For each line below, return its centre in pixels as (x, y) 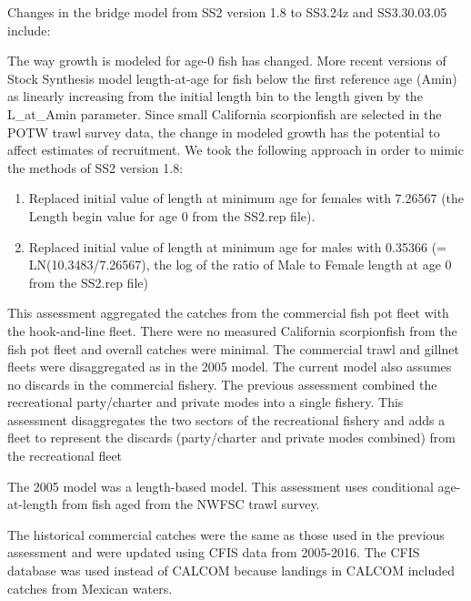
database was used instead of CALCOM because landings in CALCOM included (231, 570)
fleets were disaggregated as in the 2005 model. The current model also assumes (230, 367)
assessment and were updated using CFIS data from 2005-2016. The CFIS (214, 552)
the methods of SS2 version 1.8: (95, 167)
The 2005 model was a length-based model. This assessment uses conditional (220, 486)
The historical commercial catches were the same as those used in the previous (226, 534)
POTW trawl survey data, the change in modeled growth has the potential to (224, 132)
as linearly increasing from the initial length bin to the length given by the (215, 96)
